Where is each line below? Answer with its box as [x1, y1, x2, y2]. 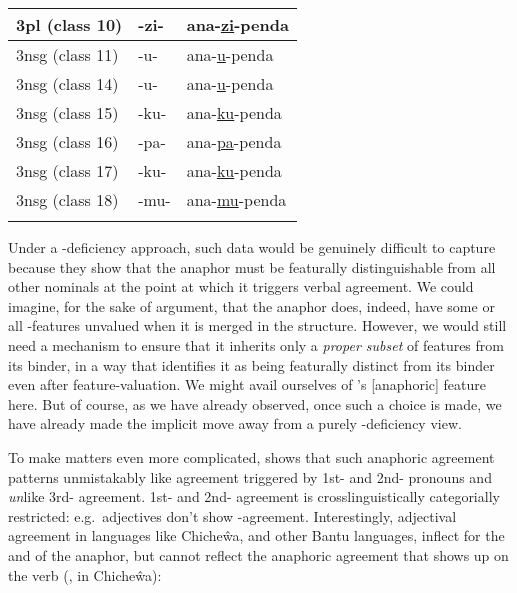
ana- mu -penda [186, 188, 287, 211]
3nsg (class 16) [16, 130, 119, 153]
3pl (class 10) [16, 13, 123, 36]
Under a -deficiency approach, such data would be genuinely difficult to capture [8, 237, 496, 257]
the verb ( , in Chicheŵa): [8, 564, 162, 585]
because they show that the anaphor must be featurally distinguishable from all [8, 256, 496, 277]
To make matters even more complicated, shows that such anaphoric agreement [8, 446, 495, 467]
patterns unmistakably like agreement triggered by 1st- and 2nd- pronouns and [8, 466, 492, 487]
